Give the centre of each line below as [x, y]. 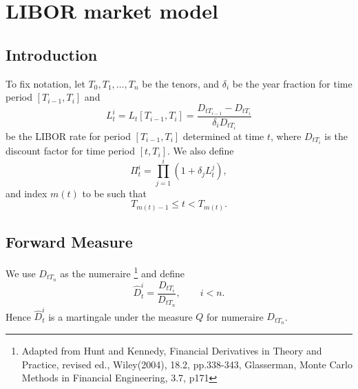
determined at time [223, 136]
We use [21, 273]
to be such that [114, 193]
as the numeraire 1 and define [122, 272]
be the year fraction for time [292, 83]
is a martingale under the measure [120, 316]
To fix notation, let [45, 83]
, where [286, 136]
